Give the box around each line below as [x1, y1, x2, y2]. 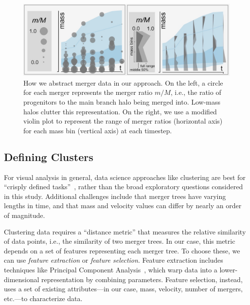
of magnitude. [4, 210, 45, 220]
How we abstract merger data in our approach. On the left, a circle [23, 77, 223, 88]
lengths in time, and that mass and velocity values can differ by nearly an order [4, 200, 242, 211]
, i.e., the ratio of [170, 87, 221, 97]
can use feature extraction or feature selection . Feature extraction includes [4, 255, 223, 265]
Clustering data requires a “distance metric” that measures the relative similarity [4, 226, 246, 236]
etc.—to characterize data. [4, 293, 83, 303]
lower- [219, 264, 238, 274]
